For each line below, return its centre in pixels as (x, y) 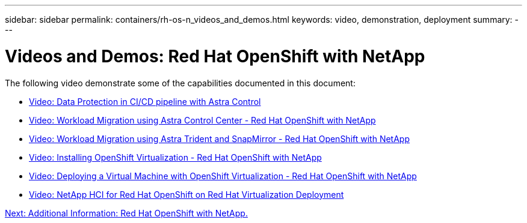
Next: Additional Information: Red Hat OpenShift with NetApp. (126, 213)
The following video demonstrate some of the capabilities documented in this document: (180, 83)
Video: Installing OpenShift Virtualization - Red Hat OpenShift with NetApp (175, 157)
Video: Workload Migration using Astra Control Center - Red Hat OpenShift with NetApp (202, 120)
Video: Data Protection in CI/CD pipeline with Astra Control (145, 101)
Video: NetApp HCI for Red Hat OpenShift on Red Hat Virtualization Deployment (186, 194)
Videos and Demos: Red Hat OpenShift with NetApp (215, 56)
